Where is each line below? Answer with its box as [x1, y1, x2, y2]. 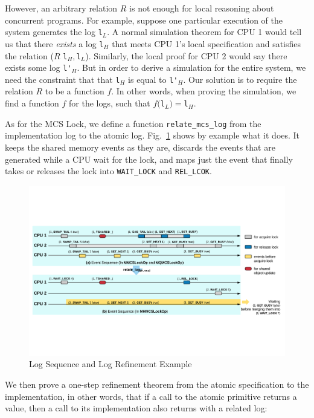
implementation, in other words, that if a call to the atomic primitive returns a [5, 390, 297, 402]
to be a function [45, 85, 104, 97]
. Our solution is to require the [183, 73, 297, 85]
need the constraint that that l [5, 73, 120, 85]
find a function [5, 97, 59, 109]
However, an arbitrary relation [5, 2, 118, 14]
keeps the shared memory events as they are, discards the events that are [5, 140, 275, 153]
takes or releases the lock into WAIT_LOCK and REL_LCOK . [5, 165, 212, 177]
